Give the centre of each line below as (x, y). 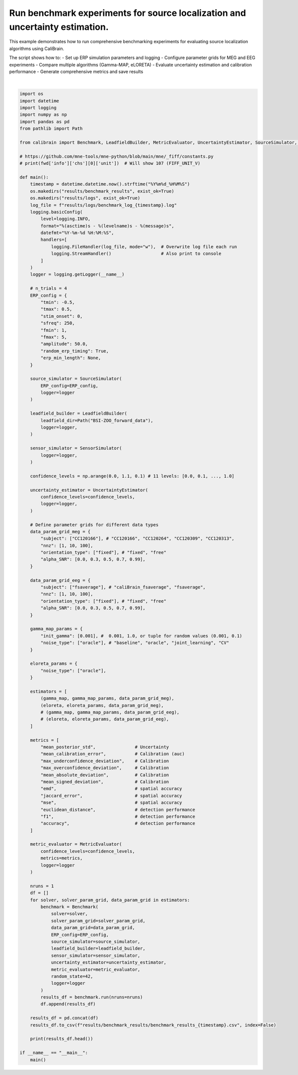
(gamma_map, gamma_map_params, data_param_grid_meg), (107, 698)
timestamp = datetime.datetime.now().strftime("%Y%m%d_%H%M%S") (110, 184)
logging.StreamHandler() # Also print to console (136, 254)
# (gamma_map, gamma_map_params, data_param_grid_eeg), (110, 712)
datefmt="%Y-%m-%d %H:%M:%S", (77, 233)
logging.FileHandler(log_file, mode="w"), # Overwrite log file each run (144, 247)
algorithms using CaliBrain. (37, 48)
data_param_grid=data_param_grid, (93, 928)
